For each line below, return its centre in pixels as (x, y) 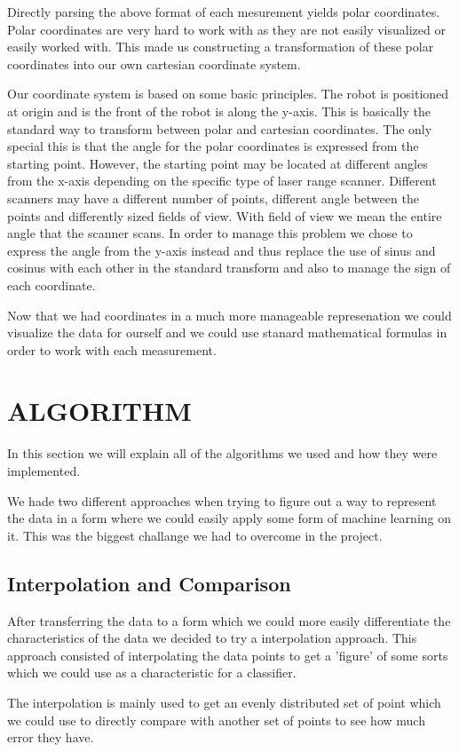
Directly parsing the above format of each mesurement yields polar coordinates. (224, 12)
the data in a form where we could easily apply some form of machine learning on (229, 518)
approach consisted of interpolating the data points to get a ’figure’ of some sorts (228, 655)
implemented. (44, 471)
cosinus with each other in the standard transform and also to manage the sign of (229, 268)
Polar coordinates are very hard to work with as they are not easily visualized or (226, 29)
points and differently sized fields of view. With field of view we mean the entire (225, 215)
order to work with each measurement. (112, 349)
